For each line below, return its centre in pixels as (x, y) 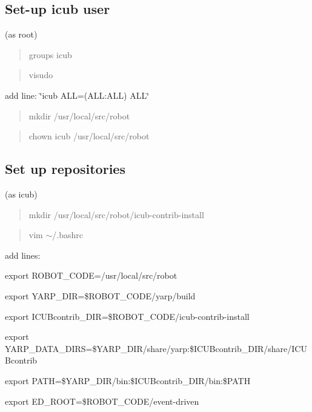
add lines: (23, 255)
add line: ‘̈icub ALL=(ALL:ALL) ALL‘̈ (77, 95)
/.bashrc (68, 235)
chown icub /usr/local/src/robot (89, 136)
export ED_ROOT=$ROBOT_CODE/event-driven (102, 401)
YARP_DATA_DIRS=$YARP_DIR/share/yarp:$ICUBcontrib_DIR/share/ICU (156, 348)
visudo (41, 75)
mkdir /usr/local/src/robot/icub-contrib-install (116, 214)
